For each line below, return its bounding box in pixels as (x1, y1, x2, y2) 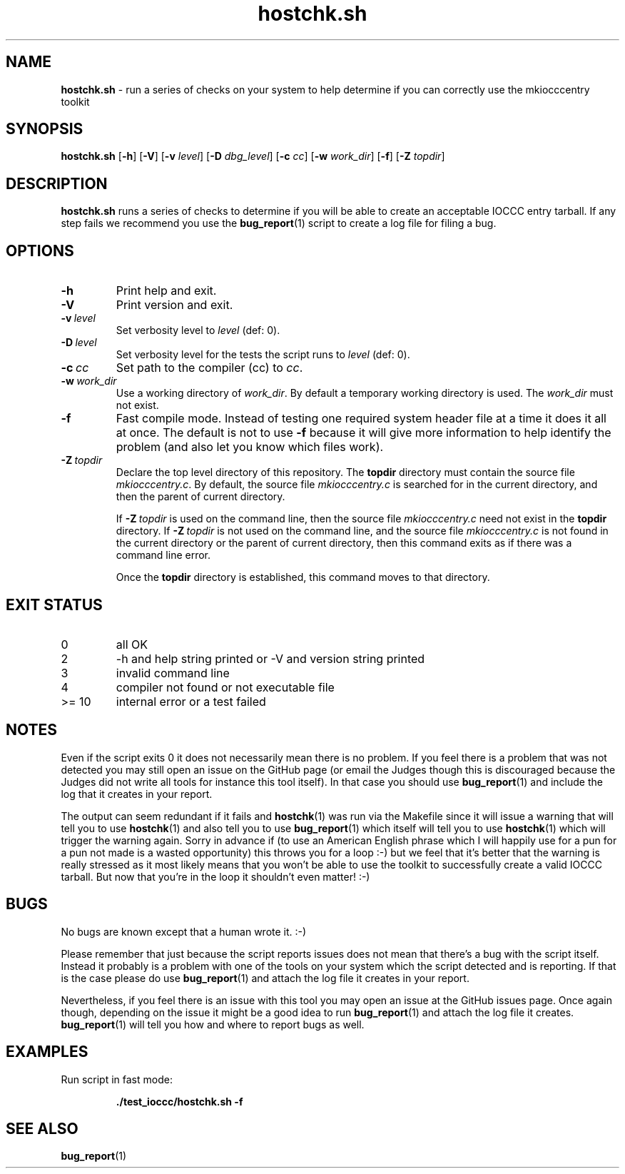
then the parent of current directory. (116, 490, 285, 503)
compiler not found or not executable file (116, 679, 335, 694)
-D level (61, 336, 97, 349)
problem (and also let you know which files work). (116, 440, 384, 455)
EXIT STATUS (6, 595, 103, 614)
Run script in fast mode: (61, 1073, 173, 1086)
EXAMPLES (6, 1043, 88, 1061)
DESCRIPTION (6, 174, 108, 193)
